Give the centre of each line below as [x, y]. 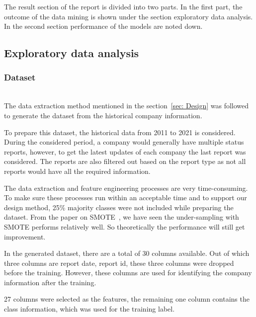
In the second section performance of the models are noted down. [103, 26]
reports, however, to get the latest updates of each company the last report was [125, 151]
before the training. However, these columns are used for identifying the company [128, 273]
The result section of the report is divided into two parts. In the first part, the [123, 6]
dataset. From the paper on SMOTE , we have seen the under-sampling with [122, 217]
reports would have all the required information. [77, 171]
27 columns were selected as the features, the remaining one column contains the [127, 299]
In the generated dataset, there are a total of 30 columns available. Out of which [127, 253]
